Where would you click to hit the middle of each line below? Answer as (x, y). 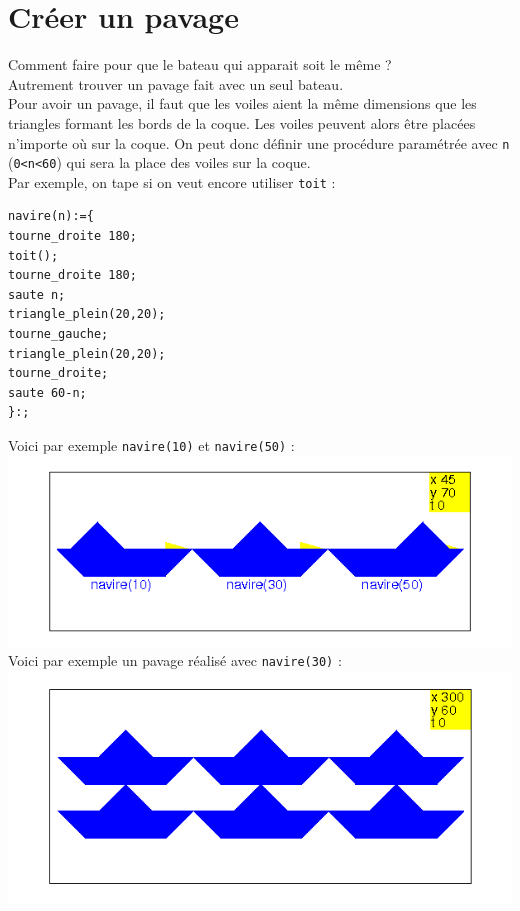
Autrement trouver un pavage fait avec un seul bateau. (176, 83)
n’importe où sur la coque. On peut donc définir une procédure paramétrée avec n (259, 142)
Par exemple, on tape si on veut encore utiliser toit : (172, 181)
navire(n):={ (51, 216)
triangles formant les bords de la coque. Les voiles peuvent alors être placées (242, 122)
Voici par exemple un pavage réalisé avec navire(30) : (175, 660)
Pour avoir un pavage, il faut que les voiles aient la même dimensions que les (242, 103)
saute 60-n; (47, 392)
